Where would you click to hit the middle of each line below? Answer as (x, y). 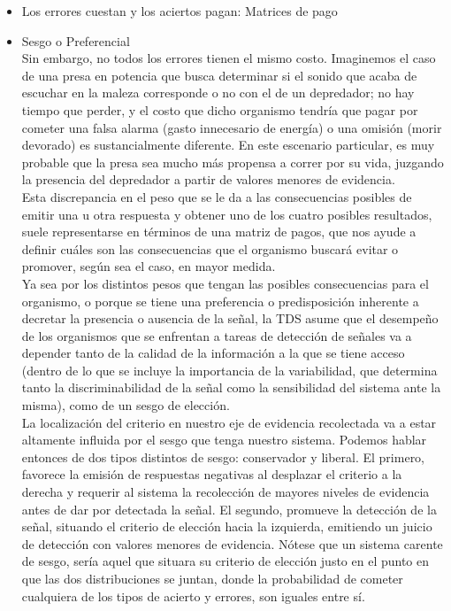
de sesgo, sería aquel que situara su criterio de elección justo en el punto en (225, 561)
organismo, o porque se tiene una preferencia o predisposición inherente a (220, 301)
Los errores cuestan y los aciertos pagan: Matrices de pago (180, 11)
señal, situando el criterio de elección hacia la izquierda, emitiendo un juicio (227, 526)
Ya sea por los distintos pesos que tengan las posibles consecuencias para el (225, 283)
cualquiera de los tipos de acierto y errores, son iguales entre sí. (193, 596)
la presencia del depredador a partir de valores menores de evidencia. (208, 179)
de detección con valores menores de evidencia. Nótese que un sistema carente (232, 543)
